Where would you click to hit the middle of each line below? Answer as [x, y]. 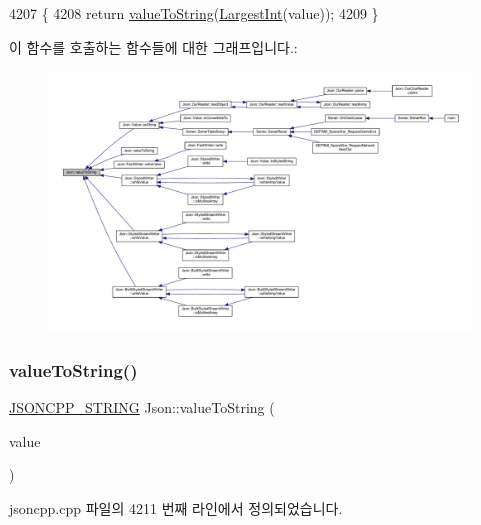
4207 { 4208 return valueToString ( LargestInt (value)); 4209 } [194, 13]
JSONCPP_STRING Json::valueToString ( [142, 407]
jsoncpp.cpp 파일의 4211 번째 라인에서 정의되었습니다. [176, 507]
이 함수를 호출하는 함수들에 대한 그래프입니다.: [153, 46]
